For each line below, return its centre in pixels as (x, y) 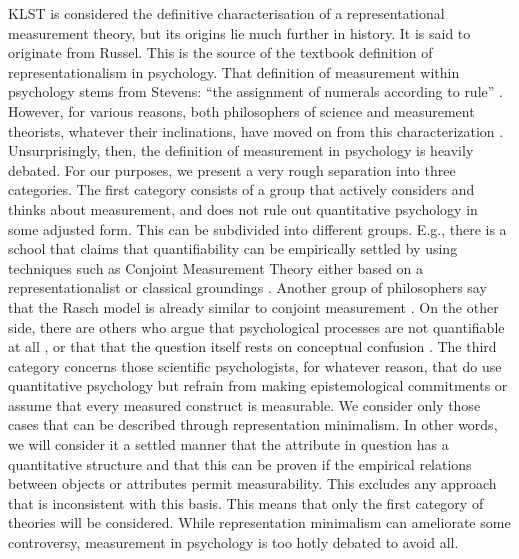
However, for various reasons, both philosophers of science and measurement (241, 110)
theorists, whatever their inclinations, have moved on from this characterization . (256, 130)
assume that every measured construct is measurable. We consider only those (244, 404)
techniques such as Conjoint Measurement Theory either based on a (216, 267)
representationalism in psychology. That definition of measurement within (234, 71)
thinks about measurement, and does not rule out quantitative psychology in (243, 208)
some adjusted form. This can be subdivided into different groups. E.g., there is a (257, 228)
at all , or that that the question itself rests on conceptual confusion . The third (252, 346)
